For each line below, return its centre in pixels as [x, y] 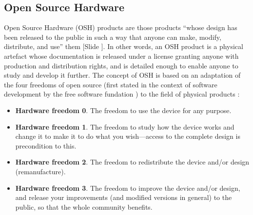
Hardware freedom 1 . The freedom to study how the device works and [125, 126]
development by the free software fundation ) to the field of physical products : [122, 94]
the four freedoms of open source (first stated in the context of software [111, 84]
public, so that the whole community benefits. [84, 207]
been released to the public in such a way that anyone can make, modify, [113, 37]
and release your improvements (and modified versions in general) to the [124, 197]
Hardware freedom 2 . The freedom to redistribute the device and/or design [132, 162]
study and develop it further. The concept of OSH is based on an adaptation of [122, 75]
